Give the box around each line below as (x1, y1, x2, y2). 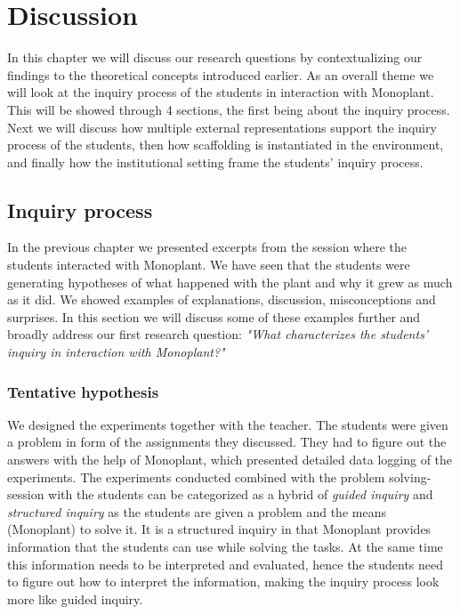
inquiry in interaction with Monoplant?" (7, 343, 225, 361)
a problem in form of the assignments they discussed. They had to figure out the (7, 432, 447, 451)
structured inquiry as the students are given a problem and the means (7, 502, 386, 521)
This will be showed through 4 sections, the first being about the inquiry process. (7, 100, 450, 118)
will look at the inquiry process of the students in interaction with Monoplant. (7, 83, 434, 101)
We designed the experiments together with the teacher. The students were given (7, 415, 448, 433)
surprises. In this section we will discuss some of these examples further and (7, 307, 421, 326)
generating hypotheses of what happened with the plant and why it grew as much (7, 272, 453, 291)
